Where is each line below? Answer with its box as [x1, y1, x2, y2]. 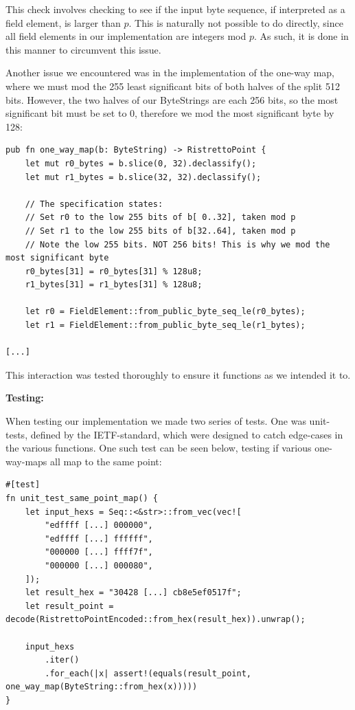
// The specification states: [25, 199, 163, 209]
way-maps [5, 454, 47, 468]
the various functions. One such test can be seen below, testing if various [5, 441, 312, 455]
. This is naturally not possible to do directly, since [128, 15, 343, 30]
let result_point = [25, 601, 114, 611]
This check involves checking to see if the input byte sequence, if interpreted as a [5, 2, 345, 16]
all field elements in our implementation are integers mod [5, 29, 247, 43]
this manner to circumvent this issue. [5, 42, 161, 56]
